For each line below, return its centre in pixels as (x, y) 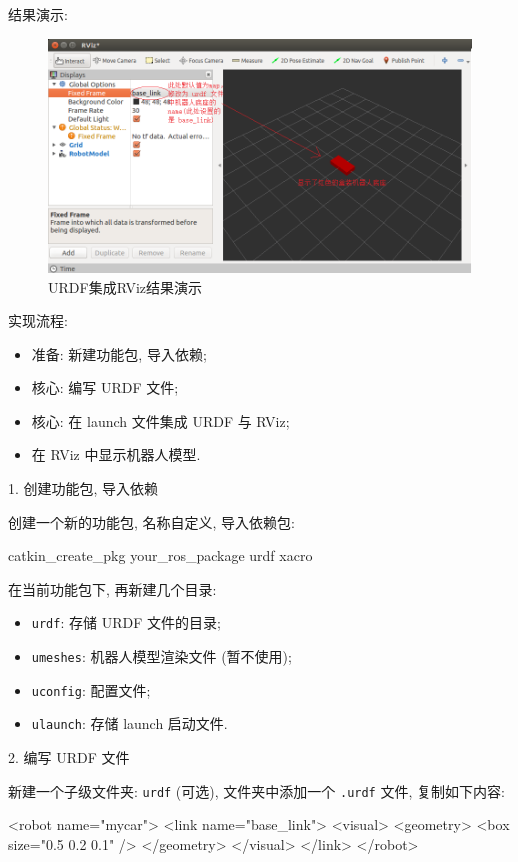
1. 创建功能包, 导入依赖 (83, 488)
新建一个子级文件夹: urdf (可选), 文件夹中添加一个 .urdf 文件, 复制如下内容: (256, 790)
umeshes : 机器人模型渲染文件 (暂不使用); (161, 656)
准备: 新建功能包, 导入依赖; (119, 353)
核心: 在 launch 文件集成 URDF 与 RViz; (160, 420)
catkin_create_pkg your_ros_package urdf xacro (160, 555)
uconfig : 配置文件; (91, 689)
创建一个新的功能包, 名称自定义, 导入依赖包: (151, 521)
